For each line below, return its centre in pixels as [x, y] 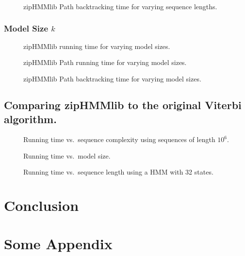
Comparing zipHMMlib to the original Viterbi [123, 104]
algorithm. [30, 119]
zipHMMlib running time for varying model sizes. [97, 46]
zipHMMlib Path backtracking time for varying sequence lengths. [120, 6]
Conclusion [41, 205]
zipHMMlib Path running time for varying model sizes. [105, 62]
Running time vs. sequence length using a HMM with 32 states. [118, 172]
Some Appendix [58, 243]
